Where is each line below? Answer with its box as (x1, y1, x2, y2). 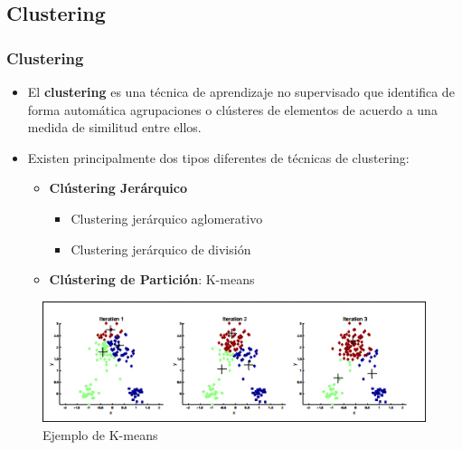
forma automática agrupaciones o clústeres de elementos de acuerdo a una (27, 100, 438, 119)
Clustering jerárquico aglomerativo (71, 208, 263, 227)
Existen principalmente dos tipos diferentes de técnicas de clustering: (27, 148, 410, 167)
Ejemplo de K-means (42, 425, 158, 444)
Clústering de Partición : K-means (49, 270, 255, 289)
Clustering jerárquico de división (71, 239, 251, 258)
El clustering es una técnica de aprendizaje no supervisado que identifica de (27, 82, 455, 101)
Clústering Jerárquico (49, 178, 187, 197)
